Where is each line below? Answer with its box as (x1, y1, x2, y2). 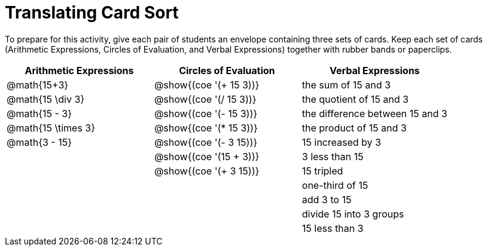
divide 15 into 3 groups (302, 207, 404, 220)
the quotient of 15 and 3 (302, 93, 409, 105)
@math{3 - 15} (7, 136, 72, 148)
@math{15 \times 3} (7, 121, 96, 134)
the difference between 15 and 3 (302, 107, 448, 120)
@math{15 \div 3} (7, 93, 85, 105)
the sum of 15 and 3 (302, 78, 391, 91)
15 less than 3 (302, 222, 364, 234)
